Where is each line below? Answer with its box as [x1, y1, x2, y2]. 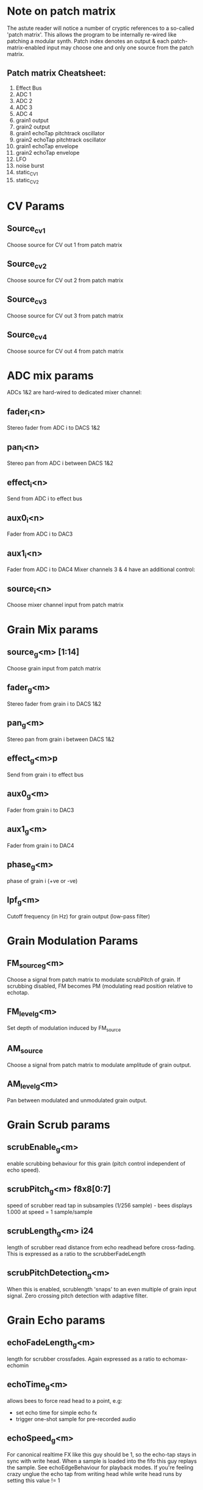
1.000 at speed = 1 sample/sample [7, 1208, 93, 1215]
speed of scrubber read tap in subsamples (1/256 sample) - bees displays [7, 1202, 193, 1209]
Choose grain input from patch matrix [7, 664, 101, 672]
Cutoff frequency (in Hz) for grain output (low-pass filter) [7, 912, 151, 920]
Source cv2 [7, 258, 48, 271]
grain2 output [15, 123, 51, 130]
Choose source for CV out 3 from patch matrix [7, 312, 124, 319]
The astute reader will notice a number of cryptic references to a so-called [7, 24, 194, 32]
